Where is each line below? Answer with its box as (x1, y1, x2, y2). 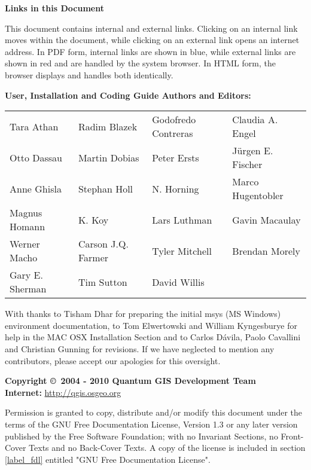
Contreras (152, 126, 193, 141)
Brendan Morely (232, 243, 301, 258)
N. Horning (152, 181, 199, 196)
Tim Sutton (78, 274, 127, 289)
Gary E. (10, 268, 43, 282)
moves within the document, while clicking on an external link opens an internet (5, 33, 300, 46)
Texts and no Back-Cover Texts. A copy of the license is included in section (29, 441, 306, 454)
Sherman (10, 282, 47, 296)
